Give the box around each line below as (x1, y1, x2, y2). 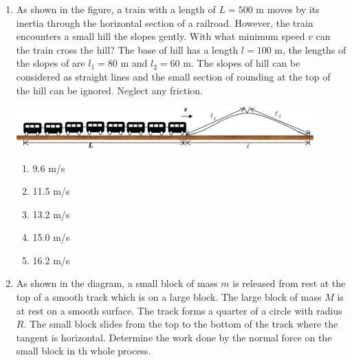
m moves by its (256, 2, 320, 16)
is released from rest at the (232, 276, 346, 290)
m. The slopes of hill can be (183, 56, 300, 70)
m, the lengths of (274, 42, 346, 56)
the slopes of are (16, 56, 85, 70)
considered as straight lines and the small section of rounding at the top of (16, 69, 331, 83)
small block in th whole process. (16, 343, 151, 358)
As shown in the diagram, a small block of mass (16, 276, 218, 290)
